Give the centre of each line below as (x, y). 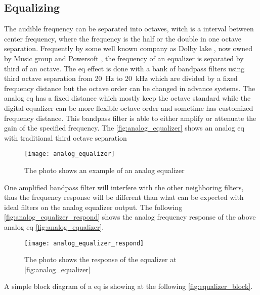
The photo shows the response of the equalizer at (100, 259)
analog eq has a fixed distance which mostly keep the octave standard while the (127, 98)
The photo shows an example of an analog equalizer (104, 170)
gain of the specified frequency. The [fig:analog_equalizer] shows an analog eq (124, 128)
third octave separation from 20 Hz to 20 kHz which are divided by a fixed (121, 78)
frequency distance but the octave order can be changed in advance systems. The (130, 88)
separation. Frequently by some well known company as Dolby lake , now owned (128, 48)
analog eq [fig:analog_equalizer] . (54, 226)
